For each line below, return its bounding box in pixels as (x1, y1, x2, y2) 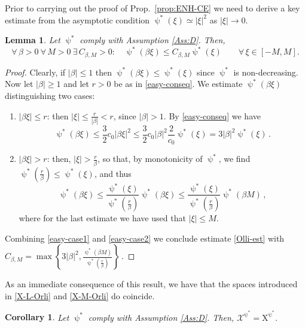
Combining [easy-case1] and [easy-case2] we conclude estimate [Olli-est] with (5, 231, 285, 244)
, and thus (94, 167, 132, 179)
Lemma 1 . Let (5, 34, 60, 46)
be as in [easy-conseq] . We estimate (114, 77, 243, 90)
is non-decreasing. (233, 65, 298, 78)
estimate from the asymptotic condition (5, 13, 150, 26)
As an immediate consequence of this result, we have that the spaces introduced (5, 278, 298, 290)
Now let (5, 77, 33, 90)
